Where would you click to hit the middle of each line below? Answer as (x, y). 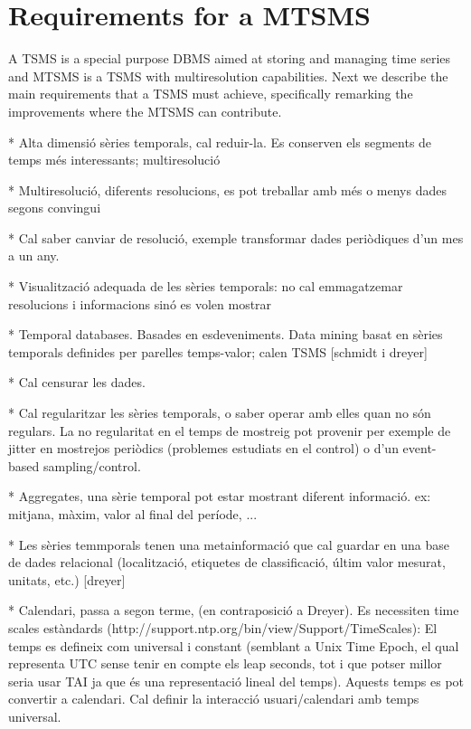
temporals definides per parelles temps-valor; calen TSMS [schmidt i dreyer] (218, 351)
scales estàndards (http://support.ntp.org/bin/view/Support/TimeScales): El (223, 627)
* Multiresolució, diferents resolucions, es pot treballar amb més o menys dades (227, 189)
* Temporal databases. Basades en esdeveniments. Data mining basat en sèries (226, 334)
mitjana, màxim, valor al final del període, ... (133, 514)
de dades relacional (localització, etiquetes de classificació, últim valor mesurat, (227, 562)
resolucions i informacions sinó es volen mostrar (140, 303)
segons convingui (55, 208)
